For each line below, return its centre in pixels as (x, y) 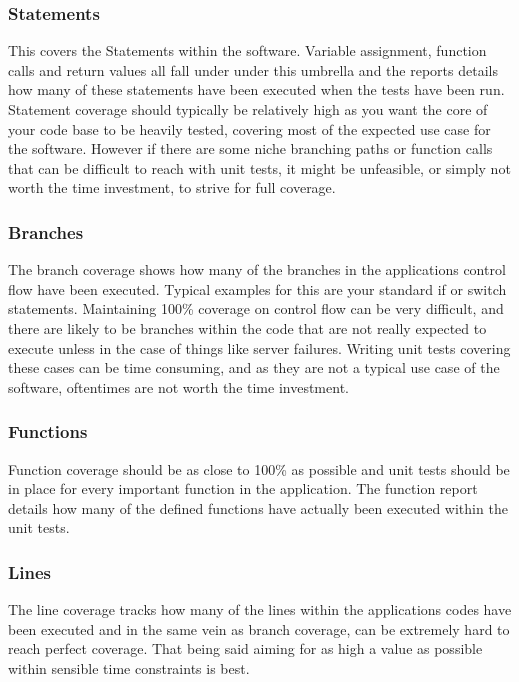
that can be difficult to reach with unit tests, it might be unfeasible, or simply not (259, 167)
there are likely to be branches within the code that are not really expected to (247, 327)
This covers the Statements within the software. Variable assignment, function (247, 50)
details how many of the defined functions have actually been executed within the (258, 507)
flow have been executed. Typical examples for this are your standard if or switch (257, 288)
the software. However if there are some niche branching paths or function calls (250, 148)
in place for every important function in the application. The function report (243, 488)
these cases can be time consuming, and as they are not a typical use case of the (254, 367)
